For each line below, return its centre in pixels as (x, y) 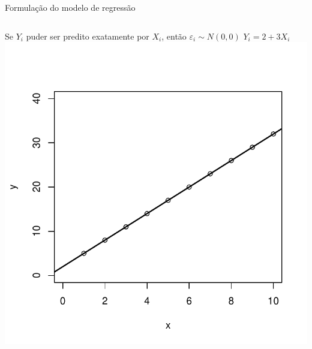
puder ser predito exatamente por (88, 36)
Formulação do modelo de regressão (70, 7)
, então (174, 36)
